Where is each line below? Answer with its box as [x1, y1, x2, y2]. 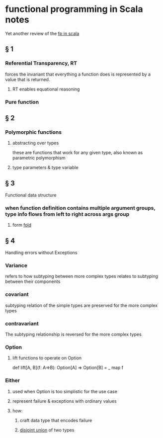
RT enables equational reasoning [12, 86, 80, 92]
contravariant [5, 320, 39, 327]
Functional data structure [5, 192, 57, 198]
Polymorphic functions [5, 128, 62, 135]
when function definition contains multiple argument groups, [5, 204, 156, 211]
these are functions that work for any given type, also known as [12, 150, 143, 156]
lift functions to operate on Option [12, 355, 82, 361]
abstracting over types [12, 140, 59, 146]
